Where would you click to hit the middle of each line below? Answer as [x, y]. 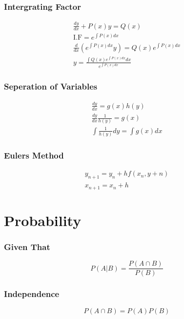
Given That [27, 247]
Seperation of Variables [51, 86]
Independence [32, 294]
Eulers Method [34, 155]
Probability [43, 220]
